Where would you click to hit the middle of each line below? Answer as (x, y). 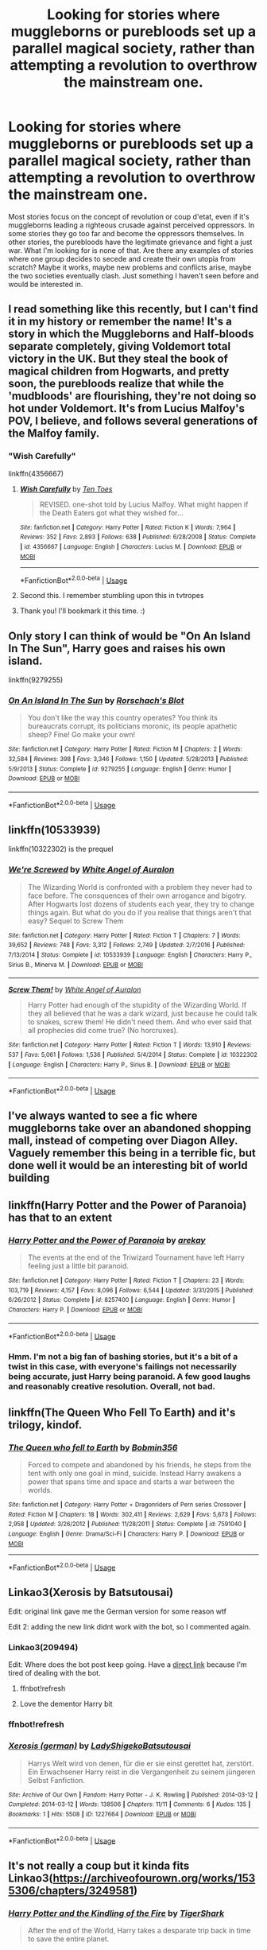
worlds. (40, 1490)
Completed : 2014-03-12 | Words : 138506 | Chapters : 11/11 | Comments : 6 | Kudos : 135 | (130, 1804)
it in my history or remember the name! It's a (120, 322)
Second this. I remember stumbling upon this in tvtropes (112, 596)
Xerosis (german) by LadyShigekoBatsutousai (99, 1746)
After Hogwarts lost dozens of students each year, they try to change (141, 903)
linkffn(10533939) (54, 830)
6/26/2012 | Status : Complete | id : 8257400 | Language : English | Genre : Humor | (122, 1300)
